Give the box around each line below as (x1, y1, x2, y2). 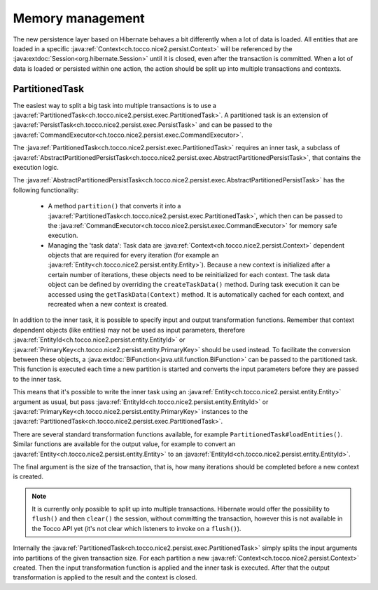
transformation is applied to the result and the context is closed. (13, 573, 197, 582)
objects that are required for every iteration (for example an (48, 251, 219, 260)
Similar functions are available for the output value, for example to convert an (13, 440, 236, 448)
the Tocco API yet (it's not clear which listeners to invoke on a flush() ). (31, 524, 241, 532)
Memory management (13, 11, 145, 26)
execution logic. (13, 163, 59, 171)
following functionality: (13, 186, 79, 194)
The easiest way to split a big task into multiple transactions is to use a (13, 101, 217, 109)
